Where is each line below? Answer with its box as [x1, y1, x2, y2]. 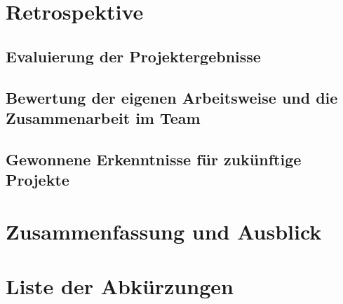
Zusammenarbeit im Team [6, 106, 201, 128]
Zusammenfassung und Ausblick [6, 216, 322, 245]
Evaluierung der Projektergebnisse [6, 45, 261, 67]
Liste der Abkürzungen [6, 272, 234, 300]
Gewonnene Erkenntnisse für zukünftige [6, 148, 302, 170]
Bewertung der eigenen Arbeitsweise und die [6, 86, 338, 108]
